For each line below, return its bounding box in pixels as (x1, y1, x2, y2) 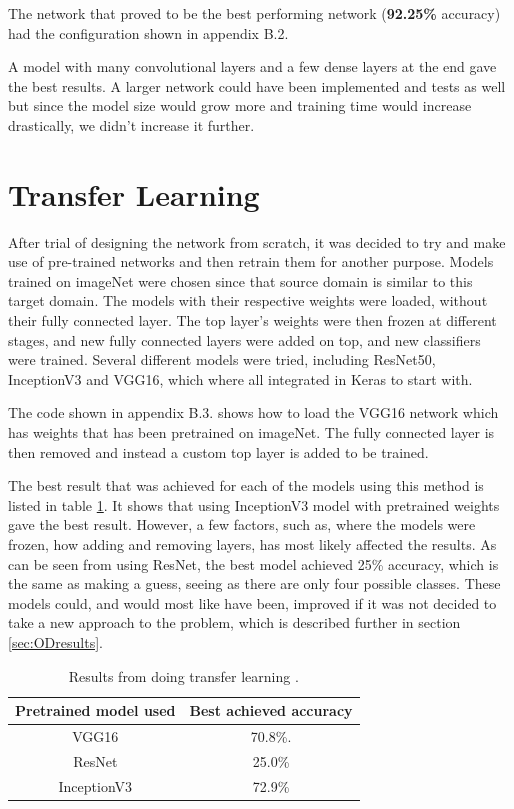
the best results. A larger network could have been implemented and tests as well (8, 75, 506, 96)
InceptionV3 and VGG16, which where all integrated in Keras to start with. (8, 368, 473, 389)
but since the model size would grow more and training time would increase (8, 95, 472, 116)
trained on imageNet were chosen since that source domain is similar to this (8, 270, 473, 291)
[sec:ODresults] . (8, 631, 103, 652)
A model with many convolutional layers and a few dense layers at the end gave (8, 56, 497, 77)
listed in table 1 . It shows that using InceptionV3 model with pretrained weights (8, 494, 500, 515)
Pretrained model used (15, 700, 176, 721)
